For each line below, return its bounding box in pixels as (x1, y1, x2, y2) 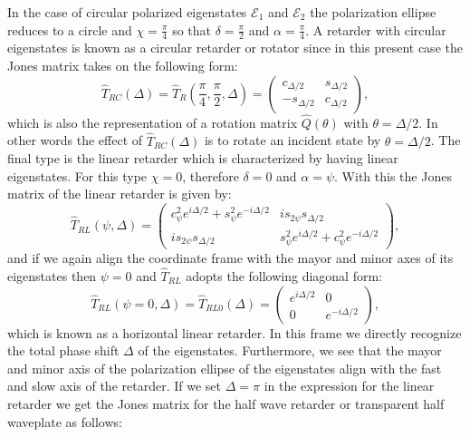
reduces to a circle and (7, 20, 132, 39)
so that (172, 20, 212, 39)
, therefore (182, 166, 239, 185)
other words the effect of (7, 131, 143, 150)
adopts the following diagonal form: (186, 267, 383, 286)
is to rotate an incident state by (204, 131, 381, 150)
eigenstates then (7, 267, 97, 286)
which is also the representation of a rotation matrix (7, 112, 298, 131)
